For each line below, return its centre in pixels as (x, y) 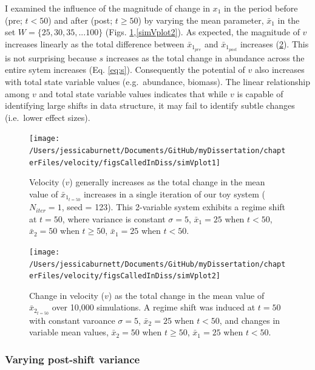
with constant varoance (72, 320)
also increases (279, 70)
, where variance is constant (114, 218)
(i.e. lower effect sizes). (48, 117)
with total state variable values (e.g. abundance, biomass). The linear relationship (157, 82)
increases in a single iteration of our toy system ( (174, 194)
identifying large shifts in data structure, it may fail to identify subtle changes (150, 105)
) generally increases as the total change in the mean (167, 182)
